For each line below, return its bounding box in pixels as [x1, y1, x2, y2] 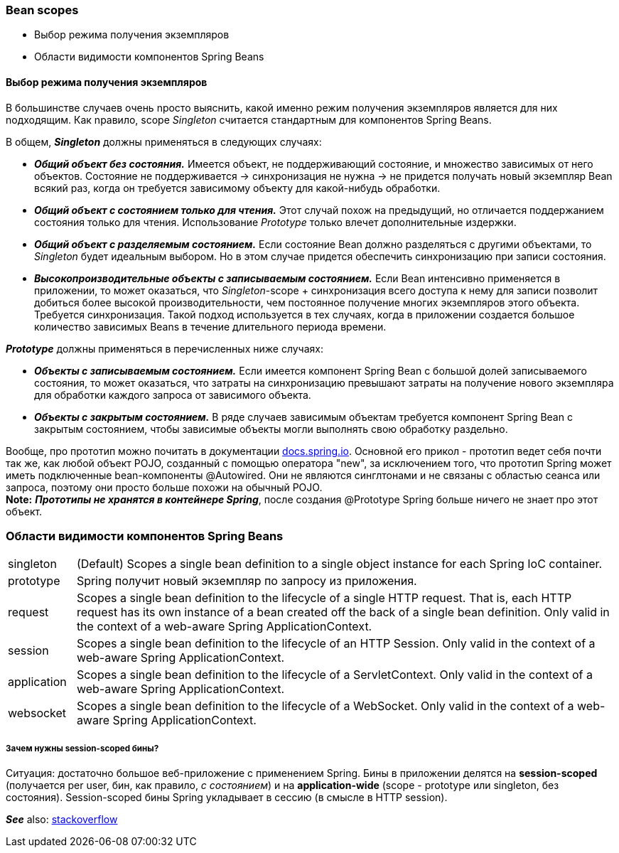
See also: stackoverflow [6, 813, 118, 826]
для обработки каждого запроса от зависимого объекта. [34, 388, 311, 401]
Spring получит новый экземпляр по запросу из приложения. [76, 574, 417, 589]
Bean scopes [6, 3, 79, 17]
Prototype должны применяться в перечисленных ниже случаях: [6, 342, 323, 355]
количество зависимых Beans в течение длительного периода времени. [34, 320, 387, 333]
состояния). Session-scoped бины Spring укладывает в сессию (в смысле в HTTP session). [6, 791, 448, 804]
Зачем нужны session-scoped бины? [6, 743, 159, 753]
